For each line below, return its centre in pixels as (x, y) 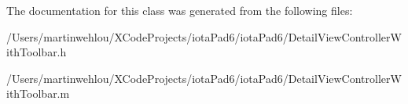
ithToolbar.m (38, 93)
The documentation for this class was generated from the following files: (180, 10)
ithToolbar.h (37, 52)
